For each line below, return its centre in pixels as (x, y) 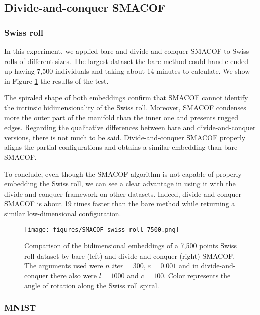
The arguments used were (64, 265)
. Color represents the (197, 275)
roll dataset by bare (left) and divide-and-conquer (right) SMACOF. (130, 255)
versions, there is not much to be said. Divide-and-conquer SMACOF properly (125, 137)
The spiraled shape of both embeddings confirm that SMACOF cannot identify (126, 98)
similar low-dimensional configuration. (63, 213)
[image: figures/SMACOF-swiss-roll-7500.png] (102, 230)
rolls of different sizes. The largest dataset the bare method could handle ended (126, 61)
